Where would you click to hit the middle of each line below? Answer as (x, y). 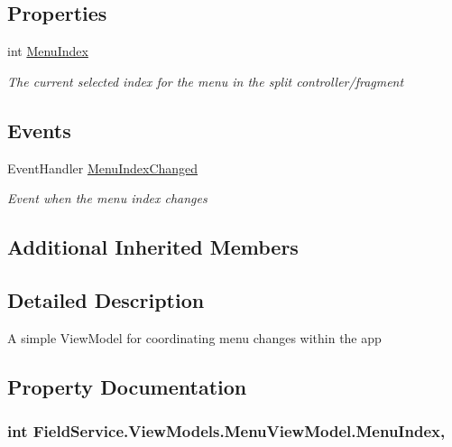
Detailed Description (106, 299)
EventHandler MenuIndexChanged (103, 168)
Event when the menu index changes (107, 198)
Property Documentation (127, 386)
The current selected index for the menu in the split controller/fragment (206, 81)
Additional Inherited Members (153, 247)
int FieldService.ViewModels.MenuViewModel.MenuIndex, (226, 431)
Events (39, 130)
